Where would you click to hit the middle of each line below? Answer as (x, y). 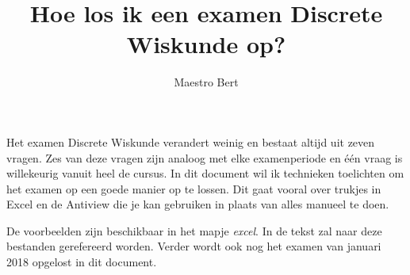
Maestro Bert (206, 82)
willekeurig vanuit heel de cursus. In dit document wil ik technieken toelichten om (205, 173)
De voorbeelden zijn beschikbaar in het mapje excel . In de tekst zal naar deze (194, 230)
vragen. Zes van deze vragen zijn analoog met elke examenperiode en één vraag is (205, 157)
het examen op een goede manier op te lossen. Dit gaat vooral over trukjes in (194, 188)
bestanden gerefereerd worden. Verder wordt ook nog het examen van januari (194, 246)
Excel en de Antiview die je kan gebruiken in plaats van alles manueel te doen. (198, 204)
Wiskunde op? (206, 44)
